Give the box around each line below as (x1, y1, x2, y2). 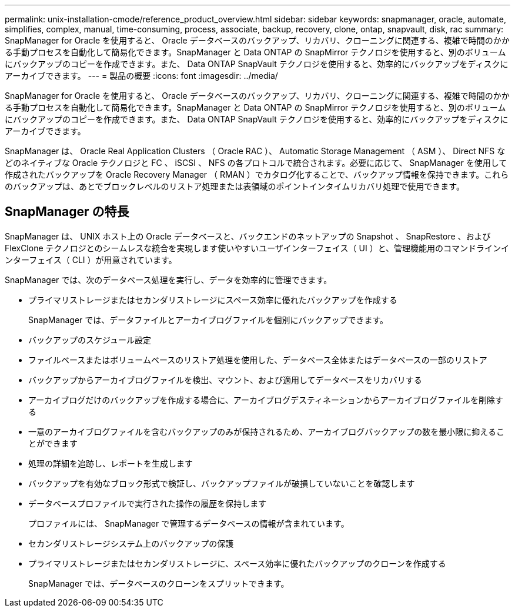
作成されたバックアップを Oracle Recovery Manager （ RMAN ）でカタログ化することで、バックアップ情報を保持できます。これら (5, 169, 509, 179)
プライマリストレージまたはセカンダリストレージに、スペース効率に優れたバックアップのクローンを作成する (28, 558, 446, 568)
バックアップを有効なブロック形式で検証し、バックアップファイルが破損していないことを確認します (28, 478, 415, 488)
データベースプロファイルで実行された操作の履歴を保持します (28, 498, 267, 508)
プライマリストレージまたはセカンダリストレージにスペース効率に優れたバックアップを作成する (28, 294, 397, 305)
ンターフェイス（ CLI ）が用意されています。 (5, 254, 177, 265)
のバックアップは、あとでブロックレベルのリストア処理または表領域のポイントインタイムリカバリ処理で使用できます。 (5, 181, 464, 191)
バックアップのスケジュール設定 (28, 334, 152, 345)
